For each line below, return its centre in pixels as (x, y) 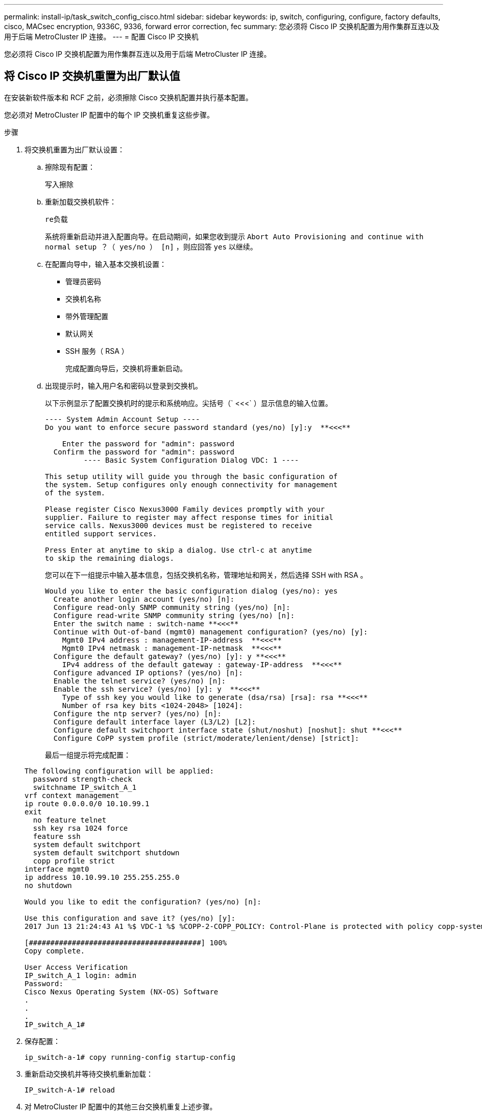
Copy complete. (55, 951)
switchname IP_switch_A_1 (85, 787)
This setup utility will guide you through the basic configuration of (191, 476)
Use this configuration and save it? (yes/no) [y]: (130, 918)
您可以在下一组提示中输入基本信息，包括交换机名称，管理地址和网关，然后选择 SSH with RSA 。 (206, 575)
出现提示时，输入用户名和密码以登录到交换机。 (124, 385)
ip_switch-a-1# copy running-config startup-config (130, 1057)
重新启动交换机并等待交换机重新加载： (89, 1074)
